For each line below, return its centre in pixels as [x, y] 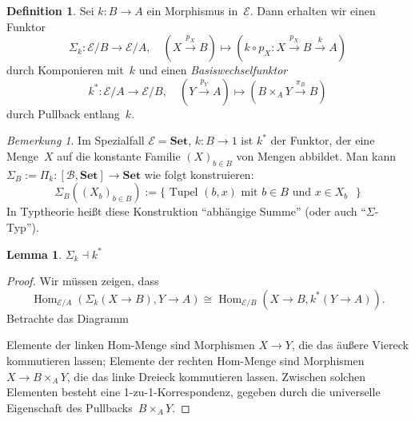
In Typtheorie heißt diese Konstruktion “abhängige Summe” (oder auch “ [186, 211]
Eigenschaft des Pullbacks [70, 407]
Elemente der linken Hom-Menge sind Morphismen [131, 345]
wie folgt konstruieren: [199, 174]
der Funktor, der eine [323, 140]
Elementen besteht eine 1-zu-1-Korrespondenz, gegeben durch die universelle [194, 392]
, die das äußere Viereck [350, 345]
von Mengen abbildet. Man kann [316, 155]
